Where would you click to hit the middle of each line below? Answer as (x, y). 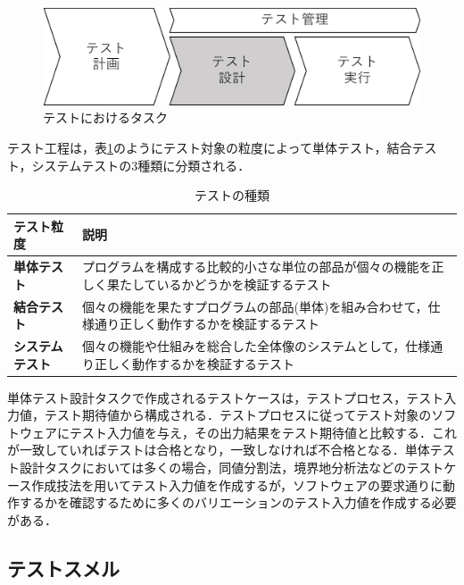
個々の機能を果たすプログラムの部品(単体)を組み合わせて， (255, 306)
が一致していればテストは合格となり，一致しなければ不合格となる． (206, 450)
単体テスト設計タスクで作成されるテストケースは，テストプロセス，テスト (226, 397)
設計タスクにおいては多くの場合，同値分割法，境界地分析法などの (213, 468)
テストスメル (63, 568)
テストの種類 (232, 195)
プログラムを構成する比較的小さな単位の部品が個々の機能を (257, 267)
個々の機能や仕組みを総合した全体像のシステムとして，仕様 (256, 346)
